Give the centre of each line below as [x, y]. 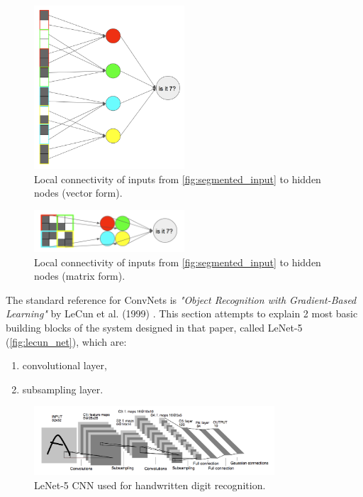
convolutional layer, [65, 365]
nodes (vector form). [78, 193]
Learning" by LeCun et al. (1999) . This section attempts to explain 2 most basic [182, 313]
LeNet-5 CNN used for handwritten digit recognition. [150, 485]
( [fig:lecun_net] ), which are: [66, 341]
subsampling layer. [63, 389]
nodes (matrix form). [80, 276]
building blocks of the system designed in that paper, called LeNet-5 [154, 327]
